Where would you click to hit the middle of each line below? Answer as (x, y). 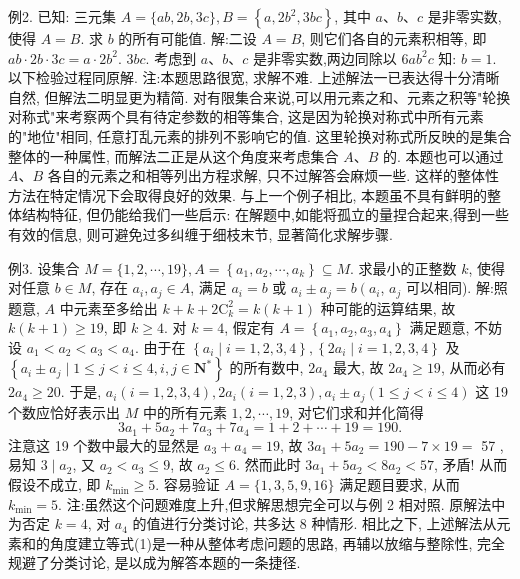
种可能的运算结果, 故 (388, 307)
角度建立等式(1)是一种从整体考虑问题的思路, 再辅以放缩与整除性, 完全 (277, 542)
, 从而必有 (473, 367)
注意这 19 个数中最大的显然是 (104, 444)
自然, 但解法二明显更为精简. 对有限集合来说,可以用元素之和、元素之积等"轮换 (259, 96)
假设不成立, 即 (54, 484)
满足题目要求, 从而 (399, 484)
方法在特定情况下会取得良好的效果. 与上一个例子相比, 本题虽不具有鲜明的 (248, 194)
